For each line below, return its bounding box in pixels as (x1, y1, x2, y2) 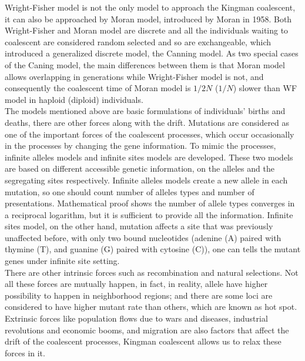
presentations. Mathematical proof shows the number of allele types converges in (5, 197, 295, 209)
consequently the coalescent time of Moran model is (5, 82, 191, 94)
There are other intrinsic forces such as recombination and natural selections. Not (5, 266, 299, 278)
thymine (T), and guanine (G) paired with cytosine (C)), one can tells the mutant (5, 243, 301, 255)
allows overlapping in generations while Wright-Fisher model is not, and (5, 70, 264, 82)
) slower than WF (233, 82, 297, 94)
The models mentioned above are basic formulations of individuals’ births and (5, 105, 286, 117)
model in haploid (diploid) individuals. (5, 93, 143, 105)
